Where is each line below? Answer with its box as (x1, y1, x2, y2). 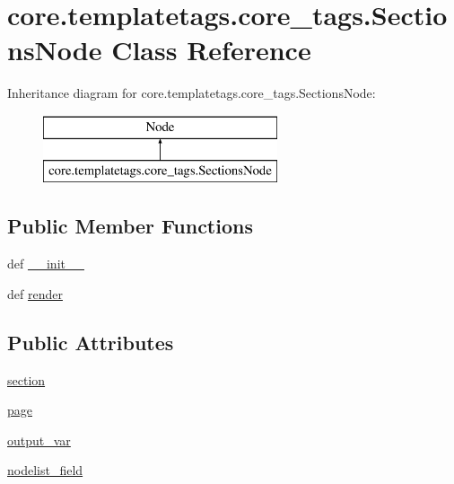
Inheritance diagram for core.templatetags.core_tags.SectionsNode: (7, 84, 376, 102)
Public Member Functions (7, 212, 253, 240)
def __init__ (7, 254, 84, 273)
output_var (7, 430, 71, 449)
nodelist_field (7, 461, 83, 480)
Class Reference (111, 31, 311, 68)
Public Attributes (7, 328, 174, 356)
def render (7, 284, 63, 303)
